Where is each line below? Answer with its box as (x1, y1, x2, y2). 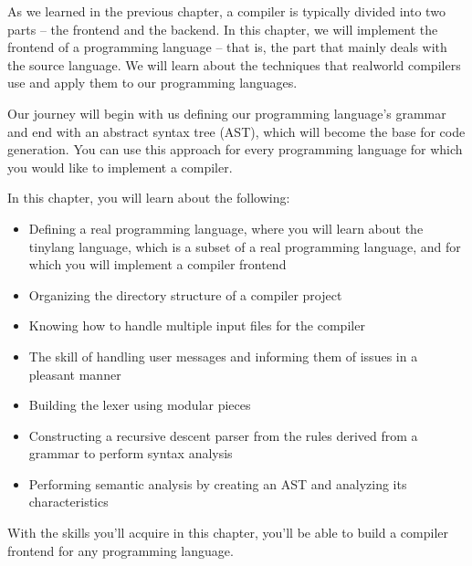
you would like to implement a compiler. (7, 157, 233, 176)
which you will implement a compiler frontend (28, 255, 287, 274)
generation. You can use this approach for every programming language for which (7, 140, 463, 159)
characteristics (28, 492, 109, 511)
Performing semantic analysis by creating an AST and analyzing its (28, 474, 407, 493)
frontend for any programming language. (7, 540, 234, 560)
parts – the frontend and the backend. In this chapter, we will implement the (7, 19, 438, 38)
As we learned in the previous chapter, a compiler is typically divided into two (7, 2, 446, 20)
